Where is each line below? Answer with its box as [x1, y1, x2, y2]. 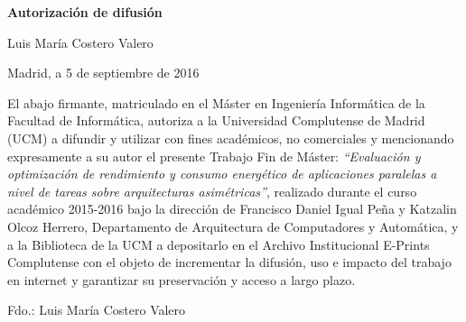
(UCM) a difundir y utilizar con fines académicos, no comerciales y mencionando [7, 128, 454, 147]
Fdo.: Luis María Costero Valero [7, 300, 186, 319]
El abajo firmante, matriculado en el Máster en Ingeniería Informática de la [7, 93, 425, 112]
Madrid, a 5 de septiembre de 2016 [7, 63, 200, 82]
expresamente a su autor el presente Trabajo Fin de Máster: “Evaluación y [7, 146, 421, 165]
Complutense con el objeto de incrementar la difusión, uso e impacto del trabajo [7, 253, 452, 271]
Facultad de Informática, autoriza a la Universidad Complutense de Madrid [7, 111, 425, 130]
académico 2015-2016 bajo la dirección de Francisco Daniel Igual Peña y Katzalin [7, 199, 457, 218]
